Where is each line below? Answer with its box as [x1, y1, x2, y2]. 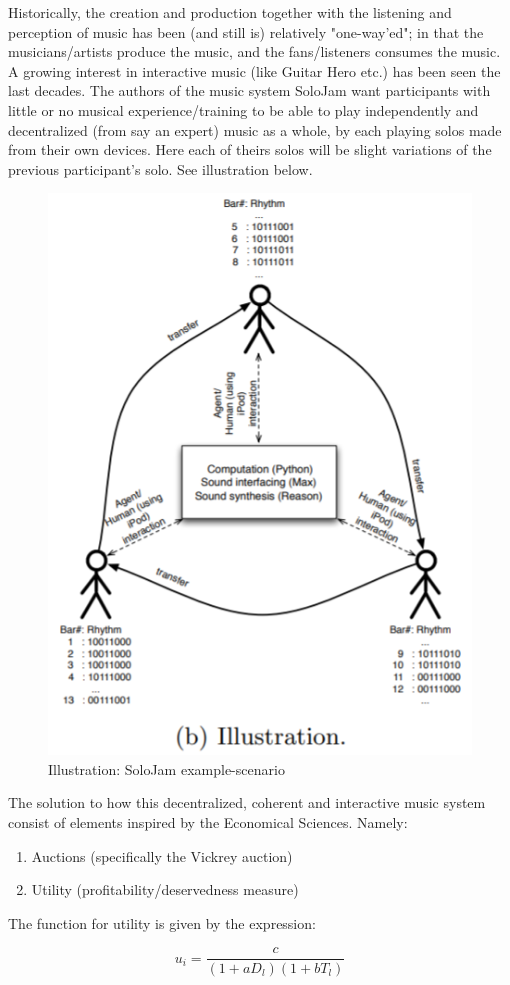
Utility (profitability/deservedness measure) [31, 879, 299, 900]
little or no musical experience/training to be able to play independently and [8, 99, 479, 120]
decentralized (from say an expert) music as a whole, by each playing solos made [8, 119, 502, 140]
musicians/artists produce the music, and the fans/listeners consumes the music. [8, 41, 501, 62]
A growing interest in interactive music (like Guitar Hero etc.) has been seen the [8, 60, 501, 81]
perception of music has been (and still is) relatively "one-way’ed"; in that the [8, 21, 484, 42]
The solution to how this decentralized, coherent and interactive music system [8, 792, 486, 813]
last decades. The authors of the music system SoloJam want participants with [8, 80, 491, 101]
